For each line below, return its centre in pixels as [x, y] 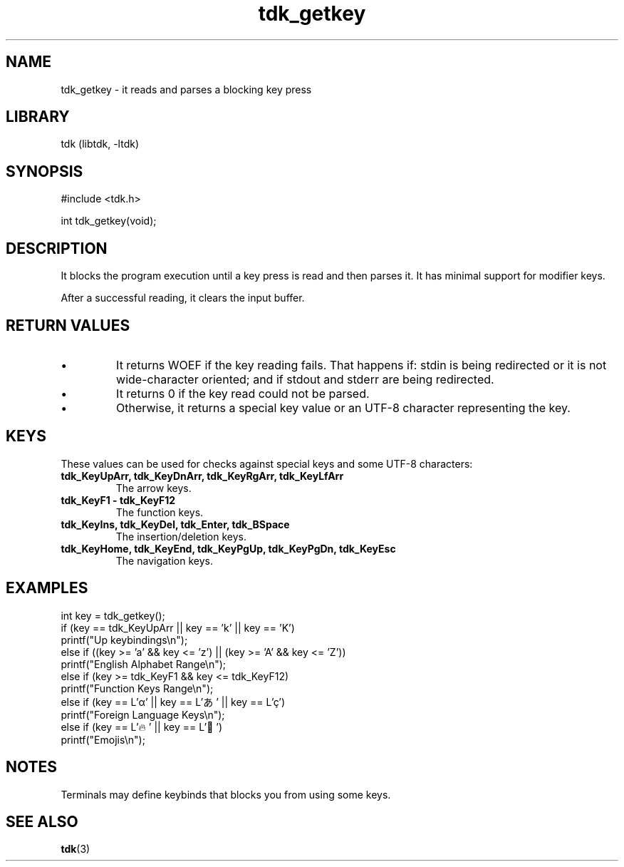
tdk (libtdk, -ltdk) [100, 144]
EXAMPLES [47, 588]
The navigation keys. [164, 560]
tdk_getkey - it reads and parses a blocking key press [186, 89]
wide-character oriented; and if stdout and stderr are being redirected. [305, 379]
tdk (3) [76, 849]
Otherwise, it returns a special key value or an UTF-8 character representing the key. [343, 407]
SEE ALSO [42, 821]
